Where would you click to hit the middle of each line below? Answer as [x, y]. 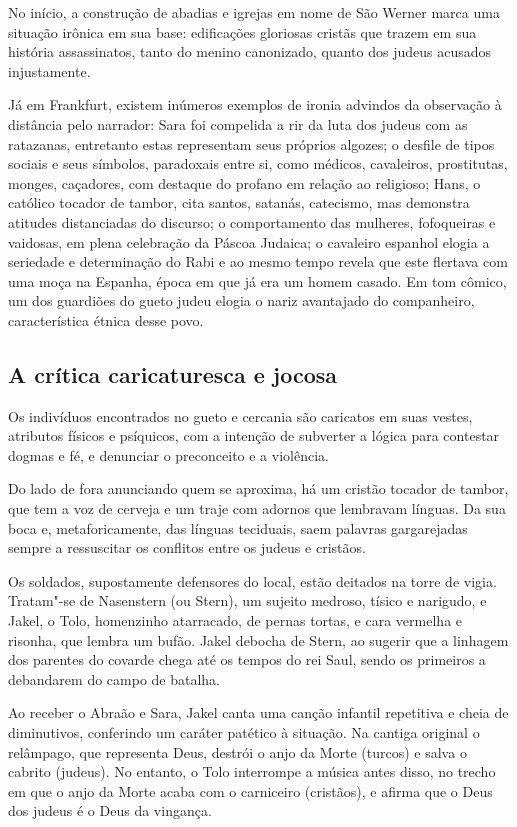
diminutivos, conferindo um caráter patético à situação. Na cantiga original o [244, 732]
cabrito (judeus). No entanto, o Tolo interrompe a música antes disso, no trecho [252, 771]
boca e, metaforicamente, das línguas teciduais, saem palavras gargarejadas [238, 527]
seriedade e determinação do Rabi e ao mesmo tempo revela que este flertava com [258, 261]
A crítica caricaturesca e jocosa [173, 373]
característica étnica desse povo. [106, 319]
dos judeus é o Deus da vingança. [110, 810]
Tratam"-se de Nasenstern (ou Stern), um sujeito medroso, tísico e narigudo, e [247, 600]
